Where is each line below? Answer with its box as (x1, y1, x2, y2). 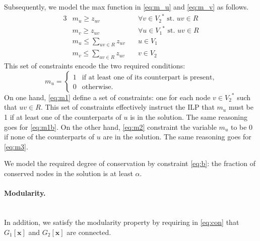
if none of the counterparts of (4, 131, 95, 142)
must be (228, 102, 253, 112)
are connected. (67, 226, 111, 237)
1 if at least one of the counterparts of (4, 112, 121, 122)
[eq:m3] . (4, 141, 28, 151)
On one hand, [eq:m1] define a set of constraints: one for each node (4, 92, 211, 102)
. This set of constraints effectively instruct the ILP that (40, 102, 215, 112)
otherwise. (82, 83, 113, 91)
